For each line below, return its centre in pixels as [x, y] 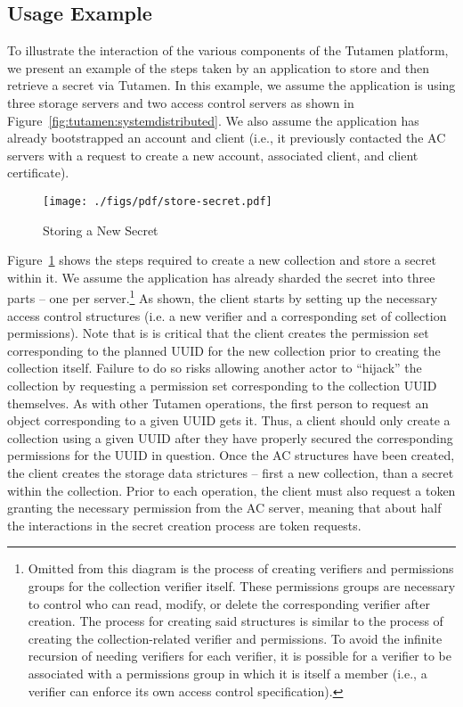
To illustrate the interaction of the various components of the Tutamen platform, [228, 50]
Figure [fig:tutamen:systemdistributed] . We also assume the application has [213, 120]
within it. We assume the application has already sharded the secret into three [221, 277]
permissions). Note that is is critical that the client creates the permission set [218, 333]
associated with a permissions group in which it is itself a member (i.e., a [227, 673]
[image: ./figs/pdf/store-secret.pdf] [158, 201]
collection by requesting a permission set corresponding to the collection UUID [222, 386]
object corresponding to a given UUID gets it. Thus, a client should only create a [229, 420]
